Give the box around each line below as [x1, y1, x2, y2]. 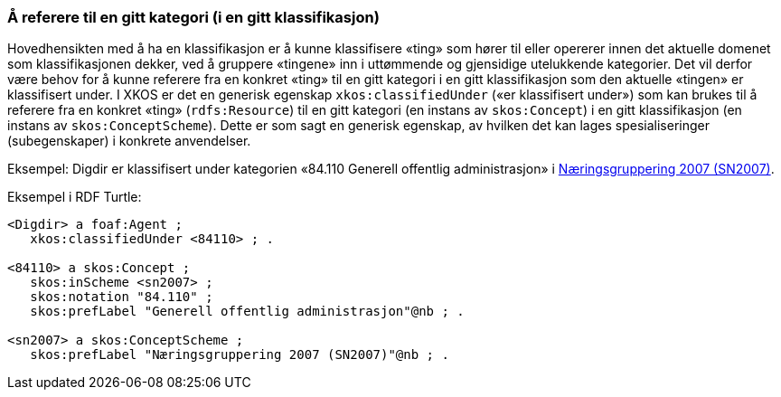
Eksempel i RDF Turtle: [7, 189, 142, 205]
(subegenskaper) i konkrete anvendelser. [7, 133, 251, 149]
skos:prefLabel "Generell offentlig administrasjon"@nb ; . [30, 304, 465, 319]
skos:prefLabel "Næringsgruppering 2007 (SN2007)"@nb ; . [30, 347, 449, 363]
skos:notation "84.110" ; [30, 289, 213, 305]
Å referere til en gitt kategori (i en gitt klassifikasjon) [7, 8, 380, 26]
